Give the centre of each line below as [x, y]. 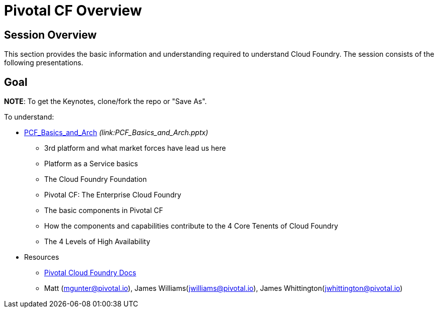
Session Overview [50, 35]
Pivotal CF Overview [73, 11]
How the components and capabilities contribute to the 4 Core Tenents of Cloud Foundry [191, 226]
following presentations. [44, 63]
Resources [42, 257]
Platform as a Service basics [91, 164]
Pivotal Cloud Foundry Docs [90, 273]
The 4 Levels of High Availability [97, 242]
